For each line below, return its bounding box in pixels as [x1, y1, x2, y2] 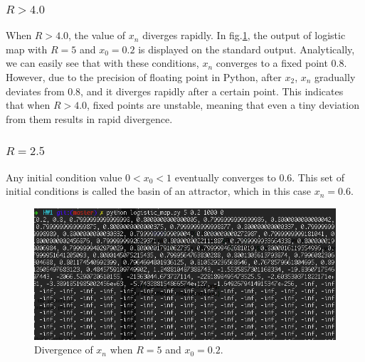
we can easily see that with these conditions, [6, 55, 199, 70]
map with [6, 41, 48, 56]
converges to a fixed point [216, 55, 328, 70]
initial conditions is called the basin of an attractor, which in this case [6, 183, 312, 198]
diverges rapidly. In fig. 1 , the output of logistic [142, 28, 346, 43]
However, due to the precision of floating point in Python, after [6, 70, 282, 84]
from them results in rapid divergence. [6, 111, 173, 126]
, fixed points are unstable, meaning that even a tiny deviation [87, 97, 359, 112]
